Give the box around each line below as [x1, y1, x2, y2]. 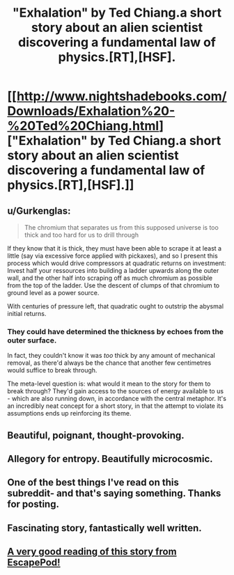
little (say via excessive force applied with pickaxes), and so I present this [7, 252, 218, 260]
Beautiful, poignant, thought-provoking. [7, 430, 185, 441]
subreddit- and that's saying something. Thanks [7, 487, 221, 499]
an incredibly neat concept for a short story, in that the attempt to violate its [7, 402, 224, 410]
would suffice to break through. [7, 366, 97, 375]
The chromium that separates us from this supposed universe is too [24, 223, 219, 231]
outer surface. [7, 336, 57, 345]
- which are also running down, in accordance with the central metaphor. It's [7, 395, 226, 403]
